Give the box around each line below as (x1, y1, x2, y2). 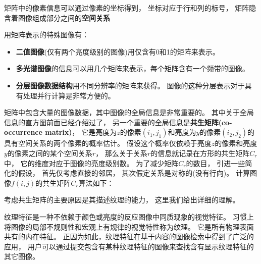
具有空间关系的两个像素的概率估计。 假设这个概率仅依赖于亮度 (4, 138, 212, 148)
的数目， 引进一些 (186, 157, 245, 168)
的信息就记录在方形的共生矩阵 (150, 147, 250, 158)
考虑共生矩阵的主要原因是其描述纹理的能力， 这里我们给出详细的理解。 (4, 194, 240, 205)
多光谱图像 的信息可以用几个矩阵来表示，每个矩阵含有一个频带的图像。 (16, 63, 249, 74)
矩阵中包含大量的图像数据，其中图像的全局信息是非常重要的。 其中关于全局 (4, 107, 254, 118)
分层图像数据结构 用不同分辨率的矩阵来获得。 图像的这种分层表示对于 (16, 80, 245, 90)
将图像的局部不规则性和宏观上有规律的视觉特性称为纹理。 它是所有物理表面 (4, 221, 254, 232)
